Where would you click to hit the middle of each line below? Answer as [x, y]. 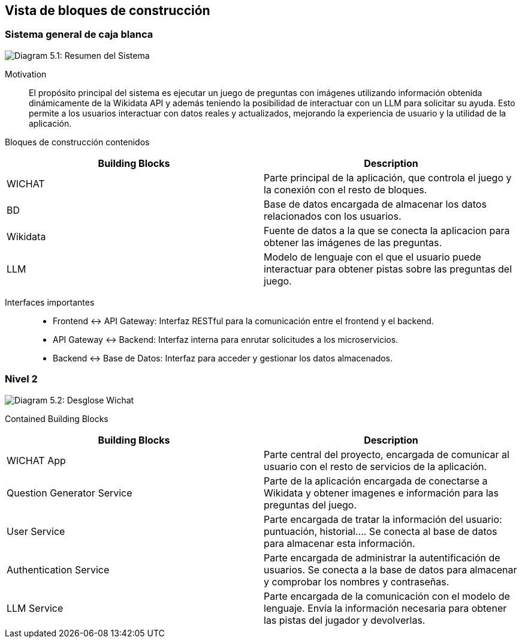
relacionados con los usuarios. [333, 216]
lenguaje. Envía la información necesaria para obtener [385, 608]
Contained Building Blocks [57, 418]
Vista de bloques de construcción [108, 11]
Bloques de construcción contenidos [77, 142]
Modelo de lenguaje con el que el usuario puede [372, 257]
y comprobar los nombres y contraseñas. [357, 581]
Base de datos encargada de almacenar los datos [375, 204]
